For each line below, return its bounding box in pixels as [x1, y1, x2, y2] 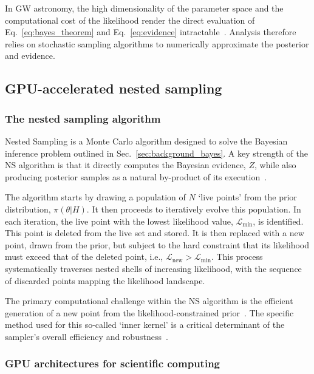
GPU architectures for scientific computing [5, 356, 220, 371]
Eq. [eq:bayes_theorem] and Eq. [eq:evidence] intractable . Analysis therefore [5, 25, 296, 38]
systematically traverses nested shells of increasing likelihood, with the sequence [5, 262, 302, 274]
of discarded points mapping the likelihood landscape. [5, 274, 205, 287]
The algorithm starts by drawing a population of [5, 191, 186, 203]
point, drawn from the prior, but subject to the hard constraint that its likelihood [5, 238, 310, 251]
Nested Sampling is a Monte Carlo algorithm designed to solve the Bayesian [5, 134, 288, 147]
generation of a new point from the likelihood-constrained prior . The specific [5, 306, 294, 319]
